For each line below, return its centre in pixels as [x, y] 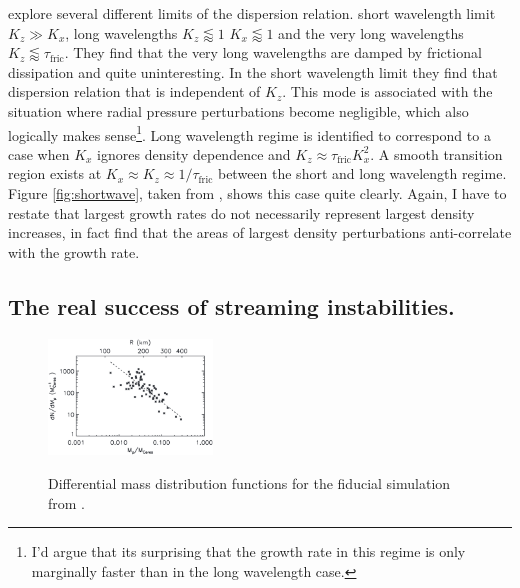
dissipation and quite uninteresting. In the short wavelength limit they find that [253, 71]
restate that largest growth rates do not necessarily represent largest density [241, 212]
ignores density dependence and [194, 153]
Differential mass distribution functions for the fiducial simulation [249, 483]
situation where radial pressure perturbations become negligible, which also [238, 110]
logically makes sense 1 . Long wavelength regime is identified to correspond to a [249, 133]
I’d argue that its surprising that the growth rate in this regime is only [248, 551]
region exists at [55, 173]
